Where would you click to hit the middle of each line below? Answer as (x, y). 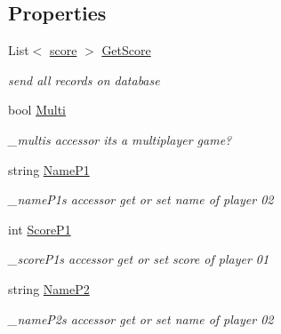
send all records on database (84, 80)
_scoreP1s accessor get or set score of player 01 (139, 259)
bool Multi (37, 110)
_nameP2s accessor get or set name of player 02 (141, 318)
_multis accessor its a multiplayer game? (120, 139)
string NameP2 (49, 288)
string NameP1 (49, 169)
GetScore (126, 50)
